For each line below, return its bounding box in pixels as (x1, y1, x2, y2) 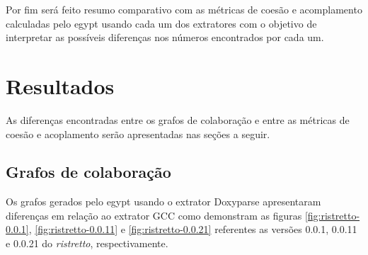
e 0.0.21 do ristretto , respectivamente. (6, 236, 168, 251)
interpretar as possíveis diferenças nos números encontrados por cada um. (6, 30, 324, 45)
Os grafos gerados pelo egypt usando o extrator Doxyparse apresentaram (6, 194, 321, 209)
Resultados (6, 71, 115, 100)
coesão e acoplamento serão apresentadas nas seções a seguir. (6, 126, 270, 141)
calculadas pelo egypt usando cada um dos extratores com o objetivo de (6, 16, 317, 30)
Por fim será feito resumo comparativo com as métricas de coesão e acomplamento (6, 2, 362, 16)
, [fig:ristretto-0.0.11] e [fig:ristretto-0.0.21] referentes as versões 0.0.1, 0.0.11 (28, 222, 357, 237)
